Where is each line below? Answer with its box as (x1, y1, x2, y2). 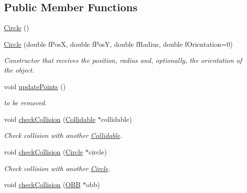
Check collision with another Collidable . (4, 130, 122, 140)
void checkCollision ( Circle (4, 146, 83, 156)
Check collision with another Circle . (4, 163, 111, 173)
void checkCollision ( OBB (4, 179, 81, 190)
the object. (4, 64, 35, 75)
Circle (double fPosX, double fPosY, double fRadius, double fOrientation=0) (4, 39, 233, 49)
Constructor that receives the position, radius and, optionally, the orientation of (4, 55, 242, 65)
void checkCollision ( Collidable (4, 114, 95, 124)
